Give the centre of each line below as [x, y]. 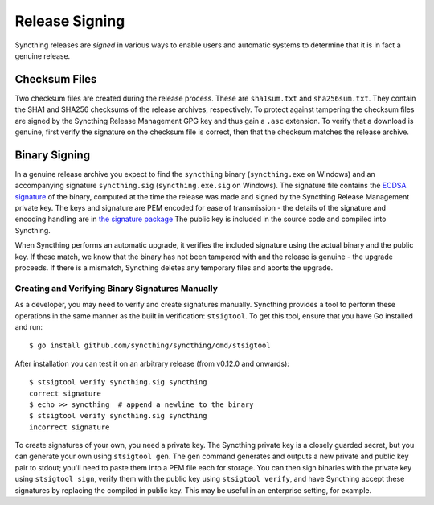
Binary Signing [53, 155]
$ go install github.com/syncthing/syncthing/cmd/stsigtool [150, 345]
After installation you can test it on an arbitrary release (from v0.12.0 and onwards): [152, 363]
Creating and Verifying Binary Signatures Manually [117, 288]
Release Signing [70, 21]
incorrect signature [70, 427]
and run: [29, 326]
